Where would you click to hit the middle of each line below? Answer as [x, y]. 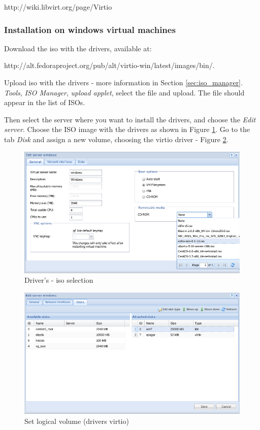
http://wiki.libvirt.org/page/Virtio [58, 7]
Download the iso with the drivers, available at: [78, 48]
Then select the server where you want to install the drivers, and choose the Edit [130, 119]
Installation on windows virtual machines [90, 29]
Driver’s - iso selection [59, 280]
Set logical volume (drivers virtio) [77, 421]
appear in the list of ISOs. [45, 102]
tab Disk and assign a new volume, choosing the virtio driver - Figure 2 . [116, 139]
